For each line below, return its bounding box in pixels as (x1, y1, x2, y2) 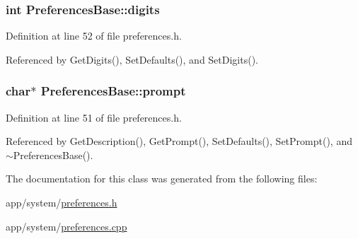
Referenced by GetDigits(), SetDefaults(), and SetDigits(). (6, 52, 258, 66)
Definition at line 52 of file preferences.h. (6, 28, 182, 43)
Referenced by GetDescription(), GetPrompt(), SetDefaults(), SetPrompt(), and (6, 134, 352, 148)
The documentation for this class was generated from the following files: (6, 171, 318, 186)
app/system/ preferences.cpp (6, 218, 127, 233)
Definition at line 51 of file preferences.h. (6, 110, 182, 124)
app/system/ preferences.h (6, 195, 117, 209)
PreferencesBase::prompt (40, 82, 186, 100)
